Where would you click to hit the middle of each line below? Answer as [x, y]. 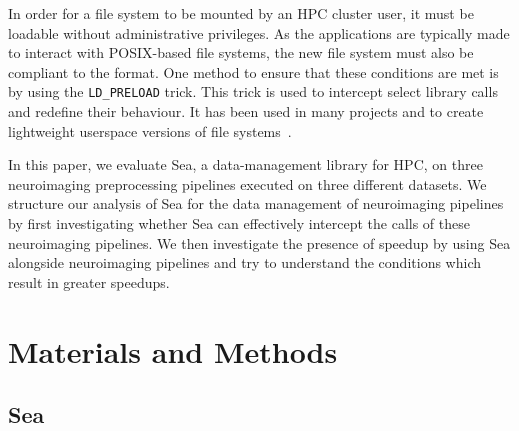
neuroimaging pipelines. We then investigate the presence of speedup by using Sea [259, 242]
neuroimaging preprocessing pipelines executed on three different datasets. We [247, 183]
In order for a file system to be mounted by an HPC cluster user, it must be [241, 13]
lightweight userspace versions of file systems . [150, 130]
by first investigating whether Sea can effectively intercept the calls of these [239, 223]
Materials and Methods [173, 350]
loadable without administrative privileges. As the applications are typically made [259, 32]
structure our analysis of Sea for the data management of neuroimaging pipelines [256, 203]
